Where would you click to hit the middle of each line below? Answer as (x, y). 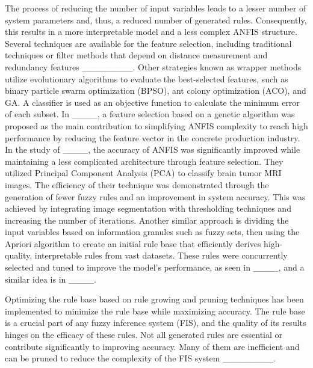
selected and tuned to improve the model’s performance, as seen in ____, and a (155, 267)
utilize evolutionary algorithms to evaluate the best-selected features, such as (147, 78)
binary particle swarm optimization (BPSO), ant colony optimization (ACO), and (156, 90)
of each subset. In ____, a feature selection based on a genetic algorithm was (150, 114)
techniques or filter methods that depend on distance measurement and (136, 55)
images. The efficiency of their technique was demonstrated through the (137, 184)
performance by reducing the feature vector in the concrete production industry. (153, 137)
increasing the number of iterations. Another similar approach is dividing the (147, 220)
